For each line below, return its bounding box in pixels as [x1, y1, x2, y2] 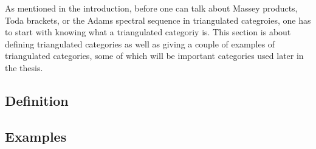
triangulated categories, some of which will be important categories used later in [5, 49, 304, 62]
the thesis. [5, 61, 43, 74]
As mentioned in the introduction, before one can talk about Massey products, [5, 2, 298, 14]
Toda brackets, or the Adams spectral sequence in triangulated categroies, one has [5, 13, 311, 26]
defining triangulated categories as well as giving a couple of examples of [5, 37, 275, 50]
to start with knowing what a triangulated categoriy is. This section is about [5, 26, 291, 38]
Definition [5, 91, 69, 109]
